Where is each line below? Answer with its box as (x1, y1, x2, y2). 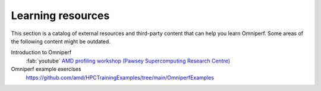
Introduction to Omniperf (11, 49, 72, 56)
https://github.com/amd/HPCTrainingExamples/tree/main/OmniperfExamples (26, 74, 214, 81)
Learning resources (11, 9, 110, 22)
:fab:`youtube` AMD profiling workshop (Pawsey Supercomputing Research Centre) (26, 57, 231, 64)
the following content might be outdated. (11, 37, 111, 45)
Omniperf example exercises (11, 65, 81, 73)
